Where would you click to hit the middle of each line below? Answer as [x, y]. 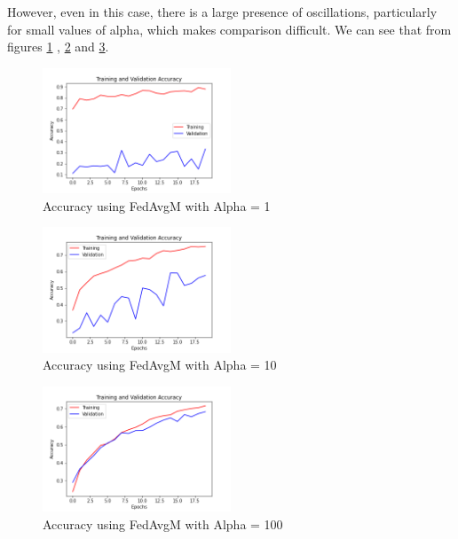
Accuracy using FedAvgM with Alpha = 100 [163, 523]
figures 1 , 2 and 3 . [58, 47]
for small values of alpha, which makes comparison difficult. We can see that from [229, 29]
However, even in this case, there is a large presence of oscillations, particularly [222, 12]
